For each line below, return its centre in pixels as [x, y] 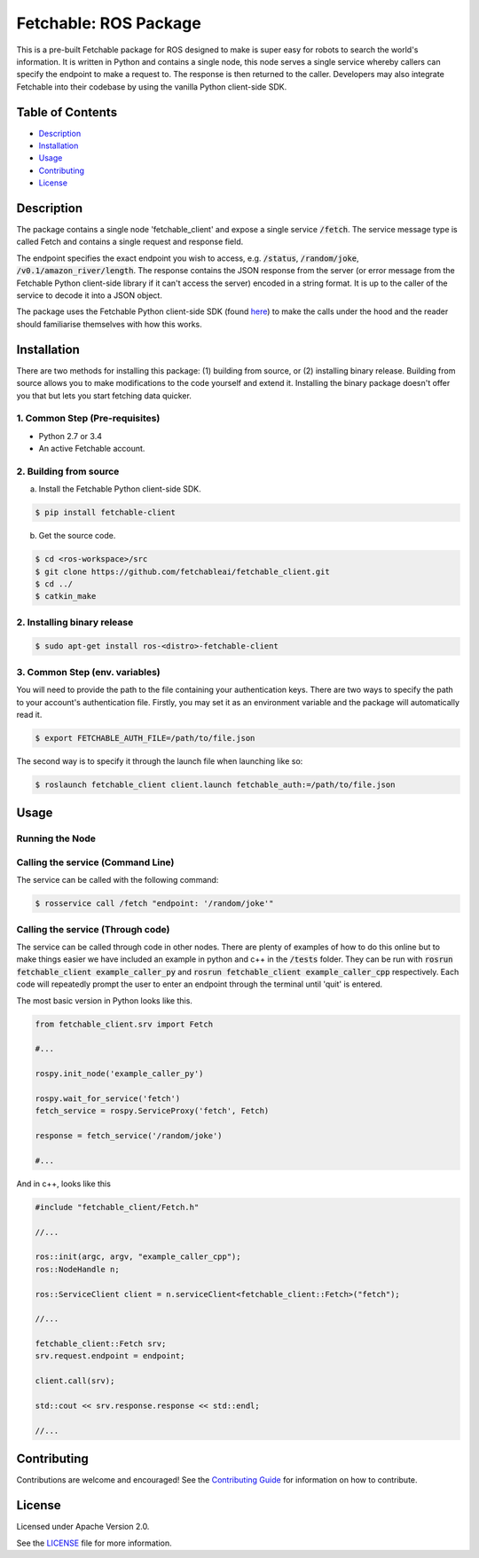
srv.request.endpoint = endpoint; [110, 1356]
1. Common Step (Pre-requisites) [88, 419]
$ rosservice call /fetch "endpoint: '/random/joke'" [154, 904]
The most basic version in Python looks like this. [104, 1000]
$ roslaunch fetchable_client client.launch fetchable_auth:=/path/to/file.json [215, 784]
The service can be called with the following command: [118, 880]
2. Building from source [68, 471]
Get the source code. [77, 536]
